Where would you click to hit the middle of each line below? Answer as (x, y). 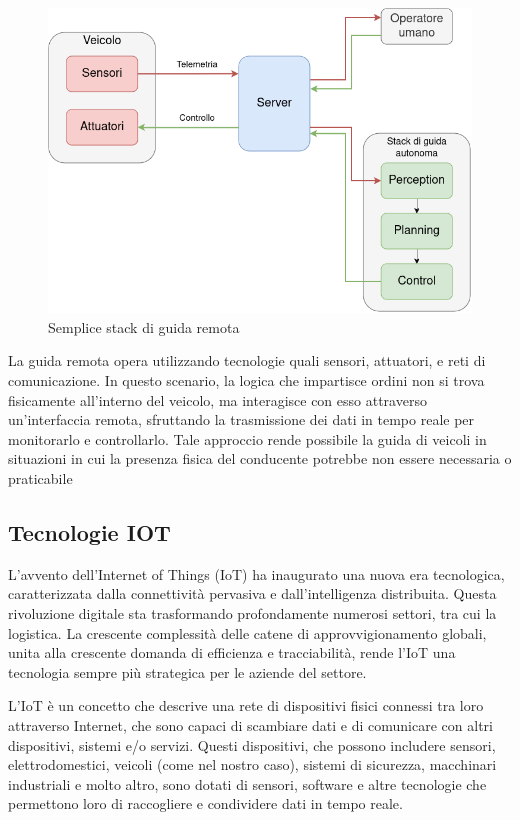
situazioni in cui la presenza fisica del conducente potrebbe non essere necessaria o (260, 458)
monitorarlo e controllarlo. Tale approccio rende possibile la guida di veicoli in (247, 438)
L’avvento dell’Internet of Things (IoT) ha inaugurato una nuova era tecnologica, (256, 573)
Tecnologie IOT (89, 531)
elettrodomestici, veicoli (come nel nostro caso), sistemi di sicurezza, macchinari (252, 764)
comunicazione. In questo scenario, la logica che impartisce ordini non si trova (246, 380)
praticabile (40, 477)
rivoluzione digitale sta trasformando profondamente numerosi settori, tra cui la (252, 612)
